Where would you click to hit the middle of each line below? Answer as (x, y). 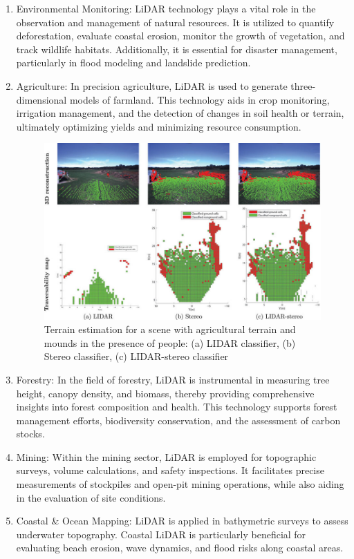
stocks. (30, 434)
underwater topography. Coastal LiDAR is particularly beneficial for (161, 534)
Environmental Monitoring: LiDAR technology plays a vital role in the (166, 8)
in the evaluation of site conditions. (91, 497)
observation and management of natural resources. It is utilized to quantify (175, 22)
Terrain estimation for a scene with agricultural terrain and (170, 329)
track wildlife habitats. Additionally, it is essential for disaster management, (177, 49)
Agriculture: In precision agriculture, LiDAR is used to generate (152, 85)
